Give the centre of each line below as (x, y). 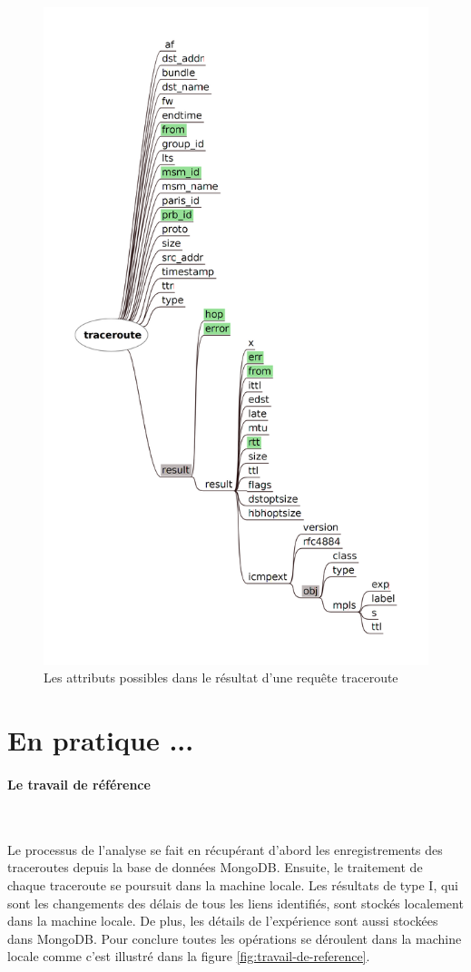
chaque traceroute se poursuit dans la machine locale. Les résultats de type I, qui (233, 884)
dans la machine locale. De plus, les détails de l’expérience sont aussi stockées (223, 921)
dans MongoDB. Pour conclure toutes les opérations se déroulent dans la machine (235, 938)
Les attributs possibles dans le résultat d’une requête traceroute (221, 677)
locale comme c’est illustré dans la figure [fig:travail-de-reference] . (189, 956)
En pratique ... (101, 740)
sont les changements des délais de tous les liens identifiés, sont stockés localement (235, 903)
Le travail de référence (79, 784)
